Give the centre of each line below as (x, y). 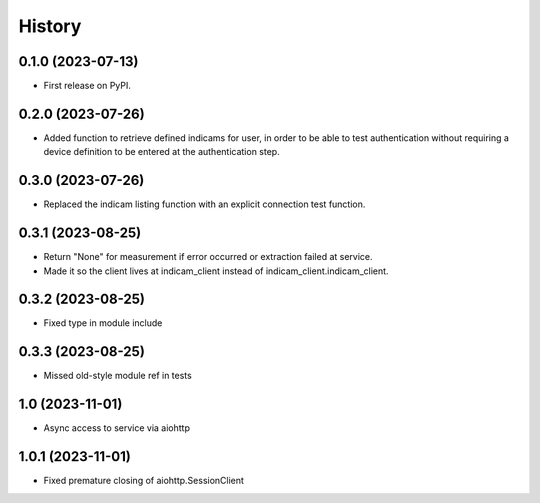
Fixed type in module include (103, 323)
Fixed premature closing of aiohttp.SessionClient (144, 481)
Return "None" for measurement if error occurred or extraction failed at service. (208, 257)
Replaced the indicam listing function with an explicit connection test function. (204, 204)
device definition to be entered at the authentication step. (161, 152)
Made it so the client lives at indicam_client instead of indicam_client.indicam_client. (216, 271)
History (50, 26)
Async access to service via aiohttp (116, 428)
